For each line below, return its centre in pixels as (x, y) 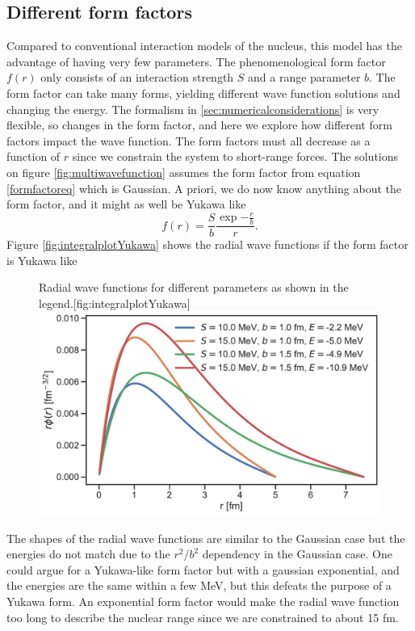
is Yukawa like (42, 260)
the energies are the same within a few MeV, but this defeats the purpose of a (199, 585)
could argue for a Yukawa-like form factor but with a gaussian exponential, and (203, 569)
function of (34, 156)
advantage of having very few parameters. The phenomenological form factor (196, 61)
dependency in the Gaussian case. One (297, 554)
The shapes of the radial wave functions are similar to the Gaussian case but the (206, 538)
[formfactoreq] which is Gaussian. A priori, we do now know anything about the (204, 188)
